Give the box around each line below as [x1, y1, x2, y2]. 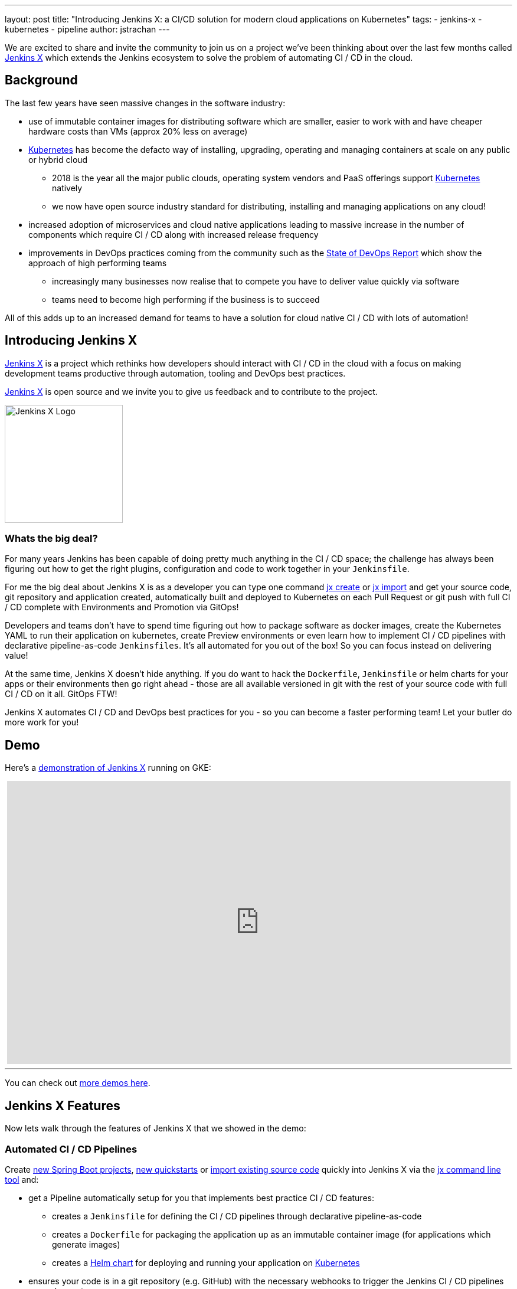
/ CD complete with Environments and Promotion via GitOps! [5, 602, 239, 613]
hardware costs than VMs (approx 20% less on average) [28, 126, 248, 136]
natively [52, 182, 83, 193]
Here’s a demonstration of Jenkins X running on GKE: [5, 763, 211, 773]
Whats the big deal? [5, 532, 98, 545]
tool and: [5, 1174, 39, 1185]
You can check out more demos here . [5, 1078, 150, 1088]
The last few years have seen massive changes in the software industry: [5, 97, 286, 108]
